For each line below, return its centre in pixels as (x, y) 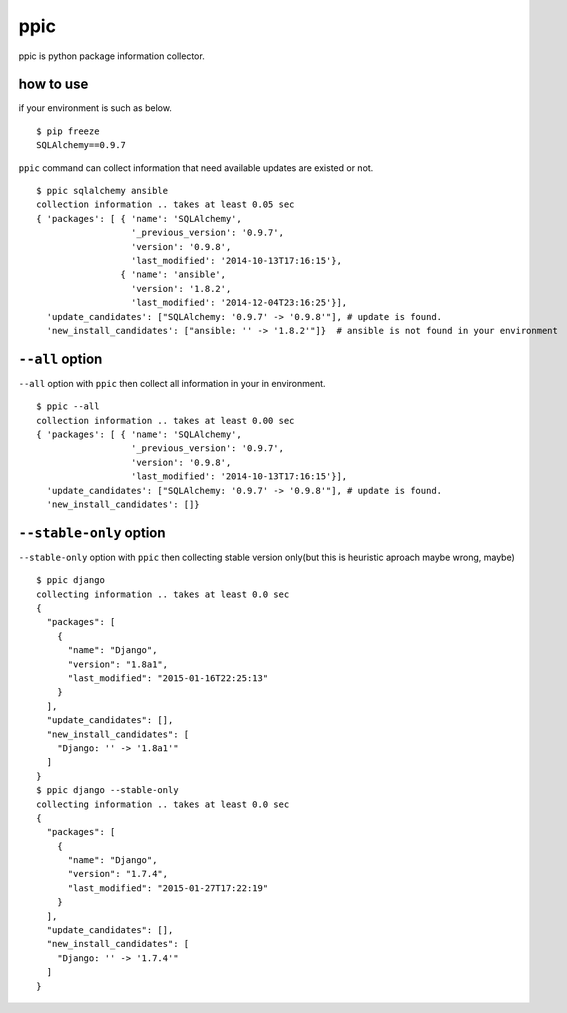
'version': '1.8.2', (181, 288)
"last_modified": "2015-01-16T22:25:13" (168, 678)
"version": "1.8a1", (118, 664)
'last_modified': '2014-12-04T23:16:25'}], (239, 303)
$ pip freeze (68, 131)
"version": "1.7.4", (118, 874)
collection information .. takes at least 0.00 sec (165, 420)
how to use (53, 84)
